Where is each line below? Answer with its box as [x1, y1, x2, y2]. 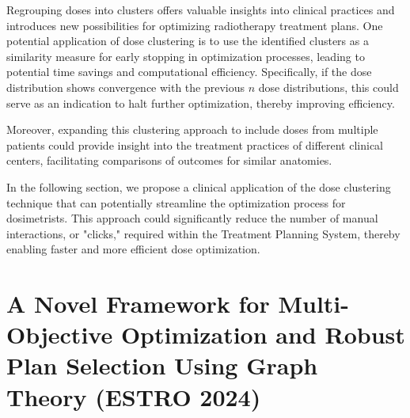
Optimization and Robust [120, 318, 405, 351]
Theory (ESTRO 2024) [6, 380, 261, 412]
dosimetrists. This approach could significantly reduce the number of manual [6, 210, 378, 226]
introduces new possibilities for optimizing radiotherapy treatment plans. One [6, 17, 383, 33]
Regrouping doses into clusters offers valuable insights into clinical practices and [6, 2, 395, 17]
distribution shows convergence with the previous [6, 78, 245, 95]
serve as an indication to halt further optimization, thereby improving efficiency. [6, 94, 395, 111]
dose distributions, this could [258, 78, 399, 95]
